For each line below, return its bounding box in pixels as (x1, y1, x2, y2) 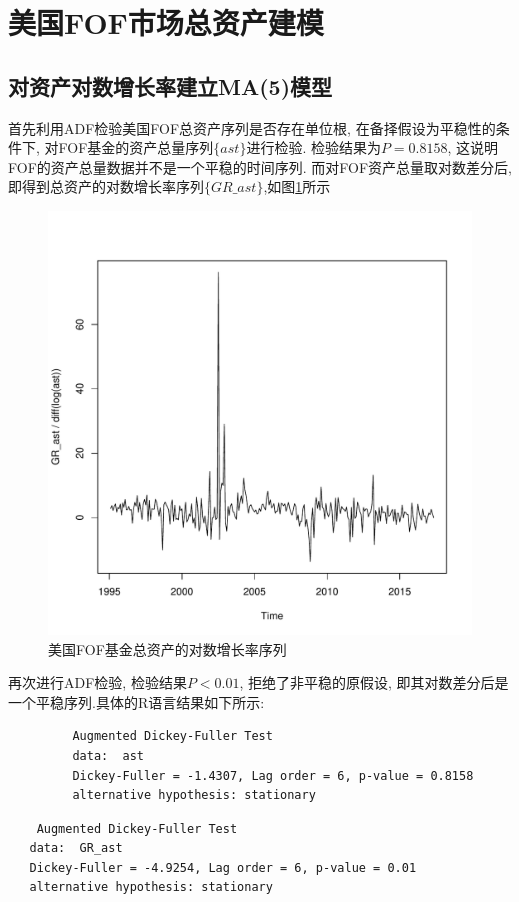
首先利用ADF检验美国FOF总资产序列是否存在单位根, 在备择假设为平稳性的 (8, 117, 496, 138)
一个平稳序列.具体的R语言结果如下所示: (8, 691, 265, 712)
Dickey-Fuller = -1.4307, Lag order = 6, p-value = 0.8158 (72, 768, 474, 783)
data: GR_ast (29, 841, 123, 856)
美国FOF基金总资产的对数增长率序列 (48, 638, 287, 659)
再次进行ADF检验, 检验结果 (8, 672, 187, 693)
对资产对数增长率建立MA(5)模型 (8, 70, 333, 101)
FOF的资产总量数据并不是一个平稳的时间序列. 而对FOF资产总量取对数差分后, (8, 156, 513, 177)
